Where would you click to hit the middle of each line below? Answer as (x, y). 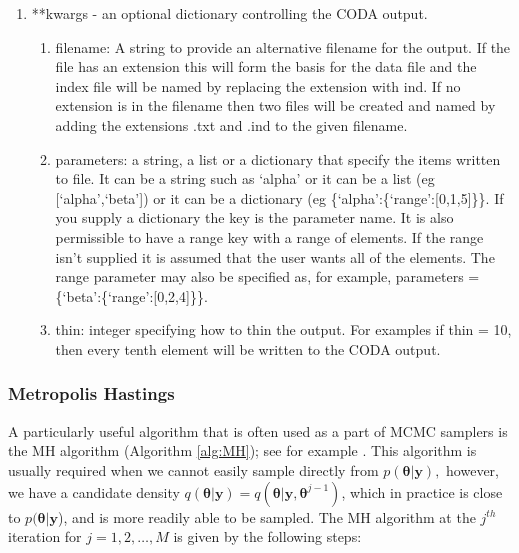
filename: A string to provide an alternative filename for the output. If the (283, 46)
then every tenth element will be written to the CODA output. (248, 348)
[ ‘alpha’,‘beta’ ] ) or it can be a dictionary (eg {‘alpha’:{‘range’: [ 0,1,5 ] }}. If (279, 197)
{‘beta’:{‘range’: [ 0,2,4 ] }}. (131, 295)
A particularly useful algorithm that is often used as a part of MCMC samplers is (258, 430)
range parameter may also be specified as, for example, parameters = (267, 276)
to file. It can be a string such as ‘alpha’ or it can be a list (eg (245, 178)
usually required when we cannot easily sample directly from (193, 469)
